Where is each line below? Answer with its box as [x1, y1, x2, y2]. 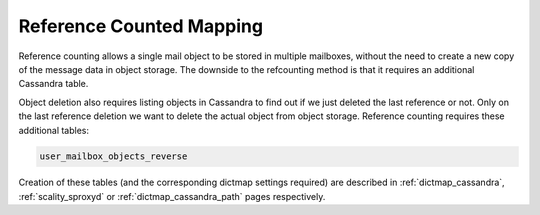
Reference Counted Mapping [18, 15, 264, 37]
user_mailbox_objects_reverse [39, 151, 188, 162]
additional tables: [18, 124, 90, 136]
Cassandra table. [18, 78, 89, 90]
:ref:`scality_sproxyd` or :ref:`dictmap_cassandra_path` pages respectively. [18, 190, 326, 202]
